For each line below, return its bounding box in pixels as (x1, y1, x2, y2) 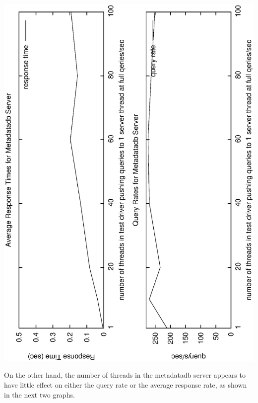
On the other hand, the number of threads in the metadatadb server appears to (4, 370, 246, 380)
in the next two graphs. (4, 389, 75, 400)
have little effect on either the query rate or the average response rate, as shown (4, 379, 247, 390)
